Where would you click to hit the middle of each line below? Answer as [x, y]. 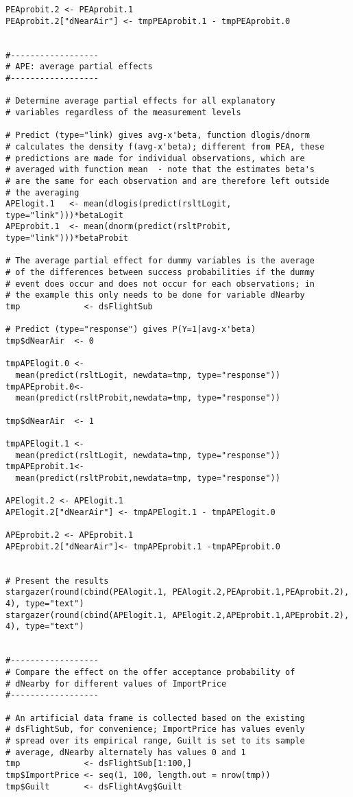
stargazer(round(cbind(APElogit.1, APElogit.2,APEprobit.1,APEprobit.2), [178, 615]
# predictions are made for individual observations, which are [155, 158]
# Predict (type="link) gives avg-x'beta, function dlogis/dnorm [158, 135]
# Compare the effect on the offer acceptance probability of [150, 673]
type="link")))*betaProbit [67, 238]
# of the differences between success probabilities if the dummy [160, 273]
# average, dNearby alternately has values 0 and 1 [126, 752]
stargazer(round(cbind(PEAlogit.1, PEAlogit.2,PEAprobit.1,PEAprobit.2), [178, 592]
